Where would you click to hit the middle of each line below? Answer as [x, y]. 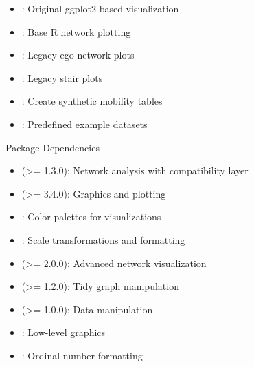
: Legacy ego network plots [78, 55]
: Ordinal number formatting [82, 355]
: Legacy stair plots [62, 77]
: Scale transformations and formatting [103, 239]
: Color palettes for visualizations [91, 217]
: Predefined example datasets [84, 124]
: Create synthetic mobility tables [92, 101]
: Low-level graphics [63, 332]
